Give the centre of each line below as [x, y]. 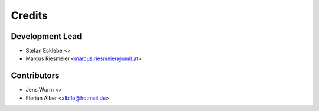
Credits [30, 15]
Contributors [35, 76]
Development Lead [46, 36]
